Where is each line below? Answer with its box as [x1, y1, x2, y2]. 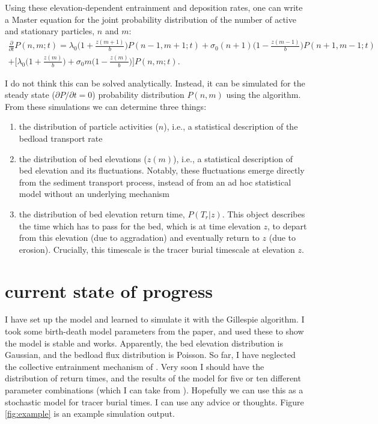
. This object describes [222, 207, 305, 220]
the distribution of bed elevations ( [19, 152, 147, 165]
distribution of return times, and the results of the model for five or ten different [5, 372, 301, 384]
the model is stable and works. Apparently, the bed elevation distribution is [5, 336, 283, 349]
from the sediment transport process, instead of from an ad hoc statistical [19, 175, 291, 188]
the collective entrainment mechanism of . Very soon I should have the [5, 360, 264, 372]
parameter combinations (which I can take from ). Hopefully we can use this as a [5, 384, 303, 396]
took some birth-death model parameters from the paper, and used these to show [5, 325, 304, 338]
